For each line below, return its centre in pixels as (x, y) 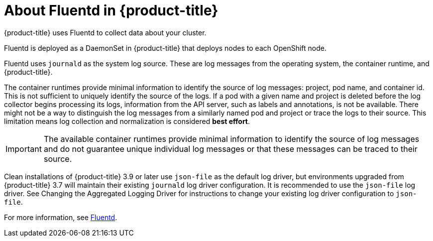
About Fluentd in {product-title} (111, 10)
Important (24, 149)
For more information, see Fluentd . (61, 217)
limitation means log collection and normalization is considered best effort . (127, 121)
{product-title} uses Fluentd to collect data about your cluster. (105, 32)
